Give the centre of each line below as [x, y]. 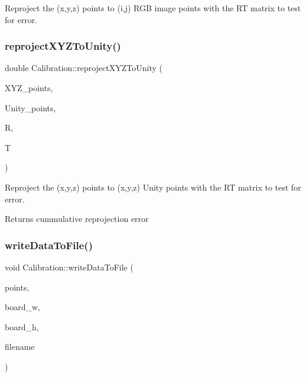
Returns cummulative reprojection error [77, 219]
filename [20, 347]
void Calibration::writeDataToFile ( [69, 267]
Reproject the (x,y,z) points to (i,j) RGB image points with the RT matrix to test [153, 8]
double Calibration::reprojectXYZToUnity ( [84, 68]
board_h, [22, 326]
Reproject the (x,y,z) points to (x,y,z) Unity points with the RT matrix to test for [153, 187]
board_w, [22, 307]
